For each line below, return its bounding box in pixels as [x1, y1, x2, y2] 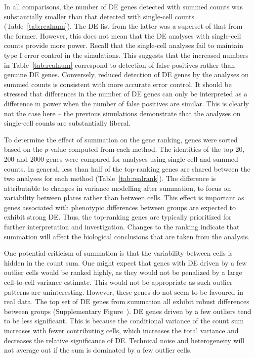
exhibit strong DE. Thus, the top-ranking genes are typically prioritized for [4, 212, 232, 222]
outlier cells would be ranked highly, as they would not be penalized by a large [4, 267, 242, 277]
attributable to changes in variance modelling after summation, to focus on [4, 182, 231, 193]
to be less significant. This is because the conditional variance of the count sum [4, 315, 244, 326]
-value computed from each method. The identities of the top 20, [48, 144, 245, 154]
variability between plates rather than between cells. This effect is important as [4, 192, 244, 203]
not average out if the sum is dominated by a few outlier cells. [4, 345, 192, 355]
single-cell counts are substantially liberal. [4, 118, 131, 128]
